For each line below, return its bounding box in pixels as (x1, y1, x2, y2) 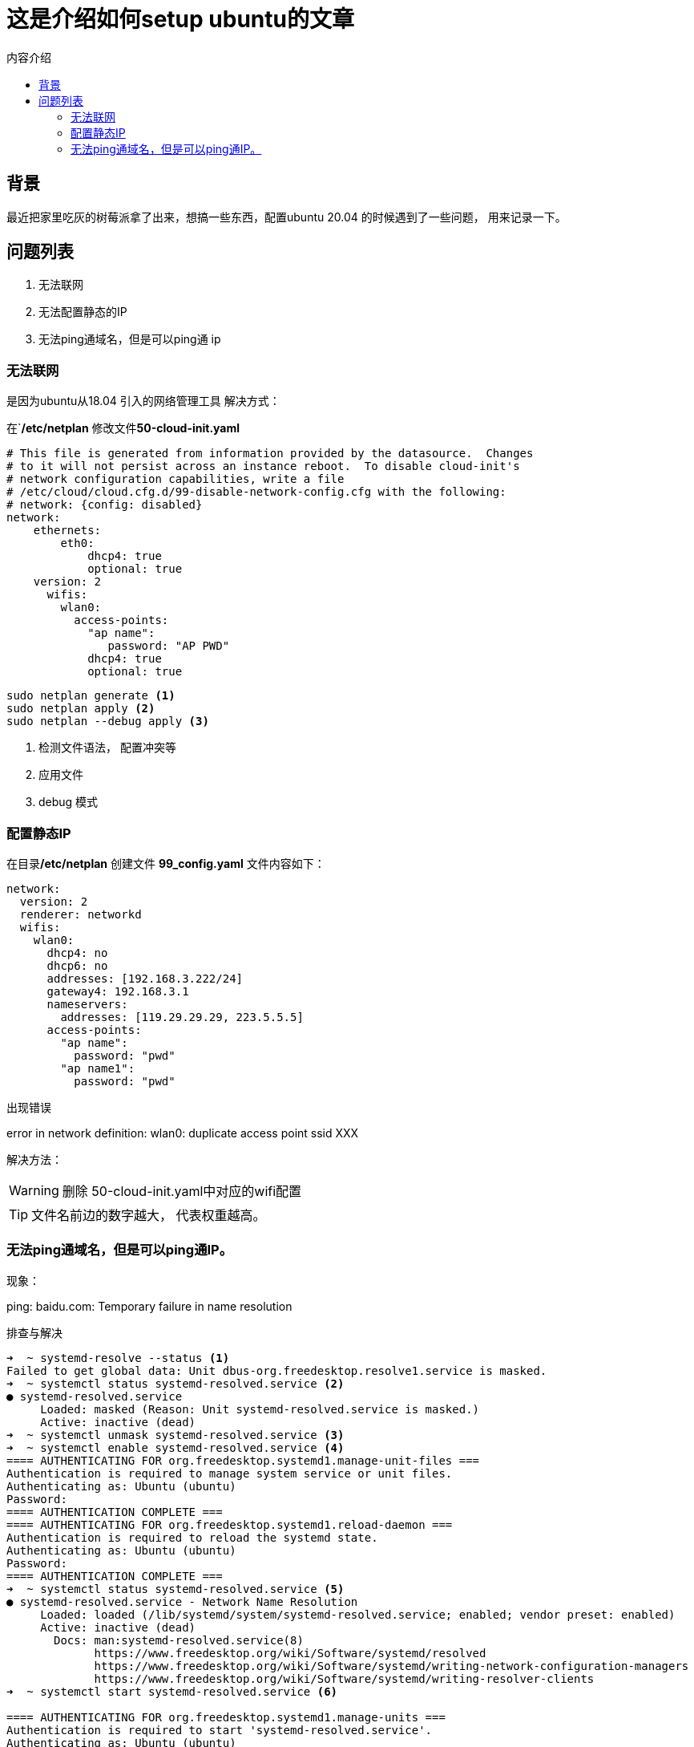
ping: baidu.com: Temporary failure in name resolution (6, 1299, 293, 1313)
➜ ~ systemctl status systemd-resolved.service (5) (6, 1582, 345, 1595)
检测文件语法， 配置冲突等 (38, 740, 176, 755)
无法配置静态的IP (38, 305, 127, 319)
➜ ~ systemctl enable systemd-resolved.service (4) (6, 1441, 345, 1454)
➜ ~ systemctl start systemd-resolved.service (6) (6, 1684, 338, 1698)
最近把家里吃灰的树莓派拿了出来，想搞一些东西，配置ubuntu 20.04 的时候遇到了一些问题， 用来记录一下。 (6, 209, 567, 224)
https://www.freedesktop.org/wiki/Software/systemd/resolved (94, 1646, 486, 1660)
